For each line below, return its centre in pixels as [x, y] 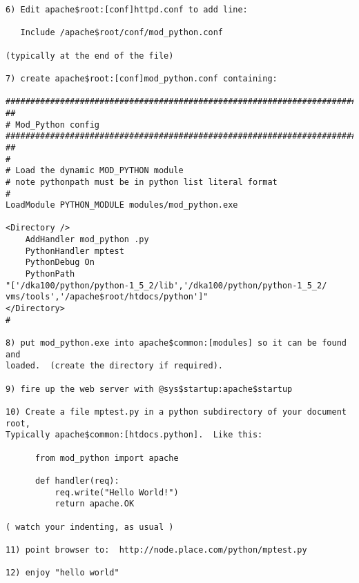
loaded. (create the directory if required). [114, 366]
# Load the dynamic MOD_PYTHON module [95, 171]
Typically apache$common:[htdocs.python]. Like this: [134, 435]
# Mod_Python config [53, 125]
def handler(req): [77, 481]
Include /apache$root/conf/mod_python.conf [122, 33]
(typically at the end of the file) [90, 56]
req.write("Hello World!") [117, 492]
